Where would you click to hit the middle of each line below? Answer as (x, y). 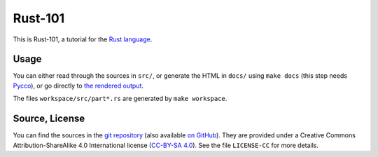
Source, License (49, 119)
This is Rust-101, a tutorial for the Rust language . (83, 39)
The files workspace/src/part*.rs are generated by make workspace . (120, 99)
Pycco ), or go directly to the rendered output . (78, 86)
